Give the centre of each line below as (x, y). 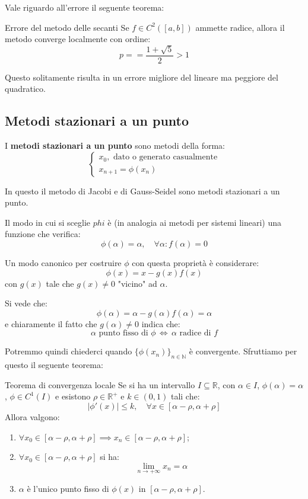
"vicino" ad (137, 283)
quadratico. (25, 89)
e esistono (73, 396)
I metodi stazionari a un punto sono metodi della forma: (115, 145)
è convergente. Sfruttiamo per (243, 351)
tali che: (185, 396)
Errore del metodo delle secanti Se (67, 27)
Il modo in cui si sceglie (48, 222)
